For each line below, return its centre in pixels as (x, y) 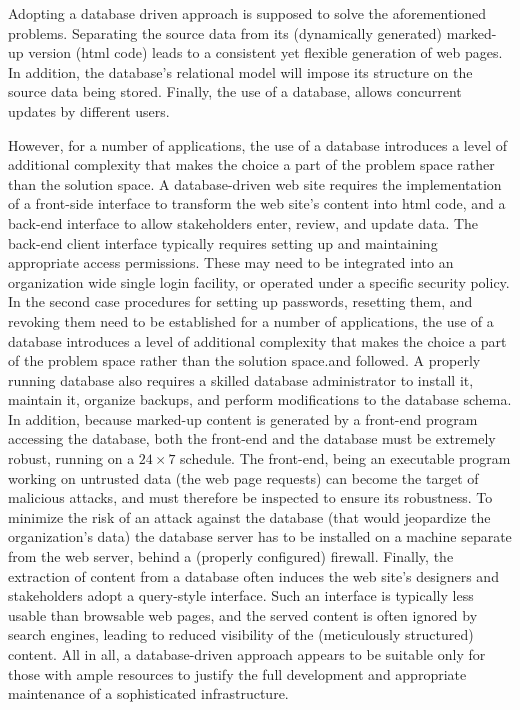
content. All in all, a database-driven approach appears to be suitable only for (247, 654)
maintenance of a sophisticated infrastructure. (148, 693)
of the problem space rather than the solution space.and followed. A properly (244, 360)
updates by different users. (89, 110)
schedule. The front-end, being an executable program (345, 458)
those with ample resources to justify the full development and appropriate (237, 673)
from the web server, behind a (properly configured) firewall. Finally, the (231, 556)
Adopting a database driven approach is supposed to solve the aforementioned (247, 13)
